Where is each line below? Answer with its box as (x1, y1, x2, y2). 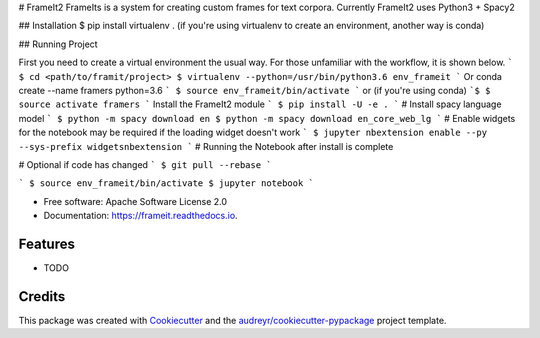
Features (18, 235, 75, 252)
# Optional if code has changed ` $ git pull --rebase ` (18, 158, 272, 170)
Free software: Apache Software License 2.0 (43, 195, 228, 207)
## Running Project (18, 38, 99, 50)
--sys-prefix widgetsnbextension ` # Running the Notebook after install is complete (18, 140, 394, 152)
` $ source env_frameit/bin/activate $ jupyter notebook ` (18, 178, 315, 189)
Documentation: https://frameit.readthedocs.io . (43, 210, 239, 222)
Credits (18, 288, 66, 305)
